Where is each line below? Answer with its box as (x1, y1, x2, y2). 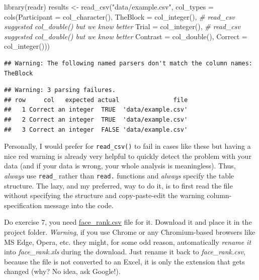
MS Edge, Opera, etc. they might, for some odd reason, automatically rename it (4, 236, 251, 247)
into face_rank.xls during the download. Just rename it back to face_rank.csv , (4, 246, 245, 257)
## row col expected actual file (4, 96, 188, 104)
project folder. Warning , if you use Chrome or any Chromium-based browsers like (4, 227, 255, 237)
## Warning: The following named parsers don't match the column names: (4, 59, 252, 67)
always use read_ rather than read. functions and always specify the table (4, 170, 234, 180)
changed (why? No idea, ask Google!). (4, 266, 121, 276)
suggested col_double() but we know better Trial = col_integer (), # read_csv (4, 21, 240, 32)
